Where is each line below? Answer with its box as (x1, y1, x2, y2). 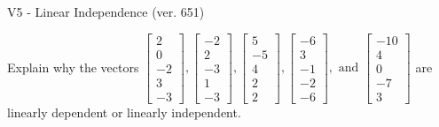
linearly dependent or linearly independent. (7, 102, 241, 121)
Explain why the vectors (7, 57, 139, 76)
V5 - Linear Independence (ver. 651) (7, 3, 205, 20)
